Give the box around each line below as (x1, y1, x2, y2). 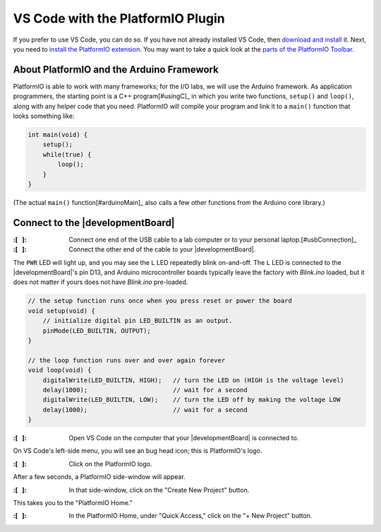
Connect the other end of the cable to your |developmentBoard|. (68, 245, 256, 254)
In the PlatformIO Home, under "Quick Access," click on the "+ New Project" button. (68, 512, 313, 520)
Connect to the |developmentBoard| (13, 216, 176, 229)
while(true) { (42, 150, 92, 158)
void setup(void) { (28, 307, 95, 314)
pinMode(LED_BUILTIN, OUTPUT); (42, 326, 151, 335)
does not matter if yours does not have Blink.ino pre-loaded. (13, 278, 188, 286)
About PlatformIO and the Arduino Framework (13, 64, 219, 76)
